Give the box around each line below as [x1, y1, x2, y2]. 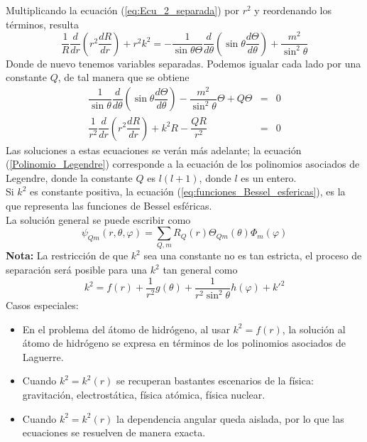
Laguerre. [22, 349, 64, 364]
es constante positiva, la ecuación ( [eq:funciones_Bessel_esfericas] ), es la [29, 184, 346, 199]
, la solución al [282, 321, 346, 336]
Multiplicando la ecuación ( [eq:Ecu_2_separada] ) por [6, 3, 240, 17]
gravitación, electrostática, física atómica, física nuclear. [22, 387, 265, 401]
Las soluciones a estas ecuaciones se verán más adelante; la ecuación [6, 142, 302, 157]
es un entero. [241, 170, 297, 185]
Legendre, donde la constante [6, 170, 133, 185]
